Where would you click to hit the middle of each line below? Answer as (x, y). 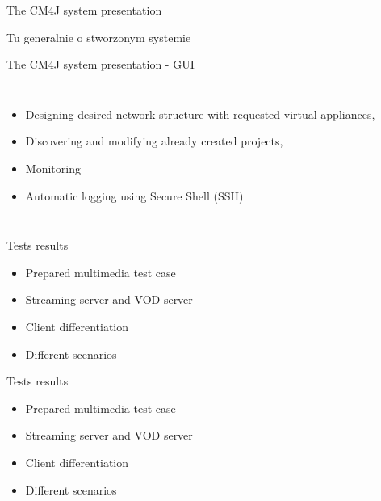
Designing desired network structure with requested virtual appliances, (200, 114)
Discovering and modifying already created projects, (154, 141)
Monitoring (53, 168)
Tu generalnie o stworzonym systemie (99, 37)
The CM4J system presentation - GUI (100, 64)
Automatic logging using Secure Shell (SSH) (134, 195)
